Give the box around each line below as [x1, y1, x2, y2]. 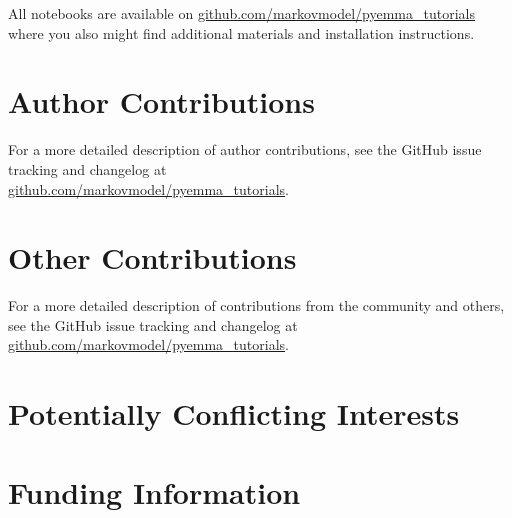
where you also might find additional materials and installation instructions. [8, 22, 475, 43]
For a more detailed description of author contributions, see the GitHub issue [8, 139, 482, 160]
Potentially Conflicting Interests [8, 393, 460, 434]
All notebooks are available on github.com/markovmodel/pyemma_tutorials [8, 3, 475, 23]
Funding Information [8, 471, 301, 512]
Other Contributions [8, 237, 297, 278]
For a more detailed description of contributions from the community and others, [8, 295, 505, 316]
